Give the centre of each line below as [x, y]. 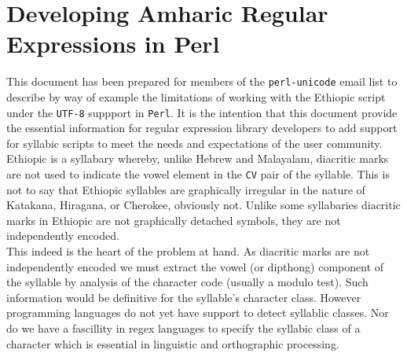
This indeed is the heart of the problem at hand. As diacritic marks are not [188, 251]
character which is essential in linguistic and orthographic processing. [173, 343]
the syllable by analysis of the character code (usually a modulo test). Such [187, 282]
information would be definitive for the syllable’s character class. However [184, 297]
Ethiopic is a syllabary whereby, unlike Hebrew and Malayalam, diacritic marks [198, 158]
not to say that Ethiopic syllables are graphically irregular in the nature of [186, 189]
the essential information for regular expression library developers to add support [202, 128]
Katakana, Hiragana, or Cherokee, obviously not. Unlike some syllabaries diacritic [203, 205]
